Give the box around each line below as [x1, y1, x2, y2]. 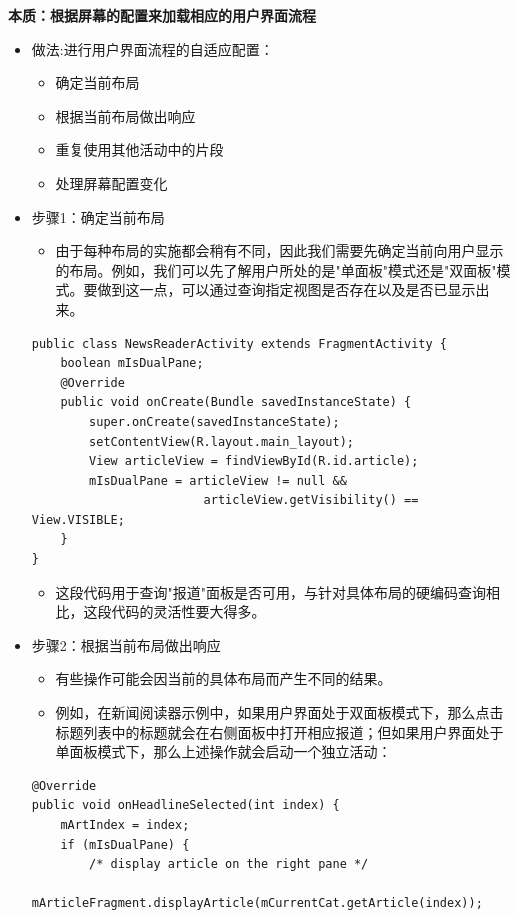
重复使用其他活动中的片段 [55, 139, 224, 160]
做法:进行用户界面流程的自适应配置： [31, 38, 274, 59]
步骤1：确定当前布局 [31, 206, 165, 227]
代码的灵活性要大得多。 [111, 601, 266, 622]
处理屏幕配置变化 [55, 172, 168, 193]
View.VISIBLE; [31, 512, 125, 527]
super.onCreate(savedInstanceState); [89, 414, 340, 429]
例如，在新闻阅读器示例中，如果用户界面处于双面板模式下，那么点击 [55, 702, 504, 723]
